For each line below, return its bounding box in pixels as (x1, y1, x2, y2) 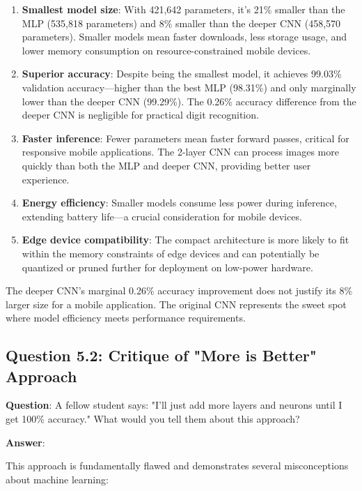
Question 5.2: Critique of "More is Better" (6, 345, 317, 366)
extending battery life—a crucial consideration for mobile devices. (22, 209, 302, 223)
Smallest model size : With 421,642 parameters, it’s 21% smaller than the (22, 2, 345, 16)
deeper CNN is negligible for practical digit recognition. (22, 107, 259, 122)
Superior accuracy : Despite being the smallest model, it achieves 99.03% (22, 66, 342, 81)
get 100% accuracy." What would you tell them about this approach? (6, 411, 300, 426)
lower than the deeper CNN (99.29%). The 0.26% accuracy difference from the (22, 93, 356, 108)
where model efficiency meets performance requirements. (6, 310, 246, 325)
